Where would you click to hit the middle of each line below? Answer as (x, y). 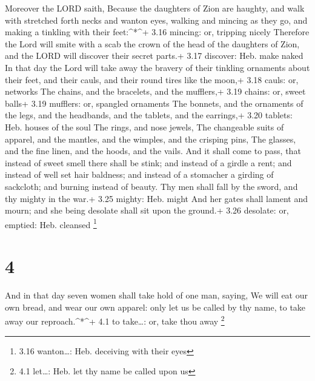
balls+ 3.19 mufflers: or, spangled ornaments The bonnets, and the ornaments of (154, 103)
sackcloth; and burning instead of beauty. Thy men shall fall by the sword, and (151, 186)
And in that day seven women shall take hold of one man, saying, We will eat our (156, 295)
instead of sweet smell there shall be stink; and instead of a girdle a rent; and (148, 162)
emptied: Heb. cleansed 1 (51, 223)
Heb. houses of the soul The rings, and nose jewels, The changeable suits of (144, 126)
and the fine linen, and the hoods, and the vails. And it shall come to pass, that (153, 151)
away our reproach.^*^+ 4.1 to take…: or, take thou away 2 (115, 320)
